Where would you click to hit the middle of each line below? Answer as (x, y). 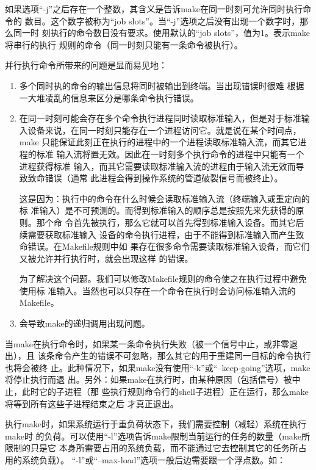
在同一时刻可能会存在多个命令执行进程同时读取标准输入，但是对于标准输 (164, 118)
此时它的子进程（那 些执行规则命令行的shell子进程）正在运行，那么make (165, 392)
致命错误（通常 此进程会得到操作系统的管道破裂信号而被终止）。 (155, 178)
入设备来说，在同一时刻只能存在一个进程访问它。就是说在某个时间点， (160, 130)
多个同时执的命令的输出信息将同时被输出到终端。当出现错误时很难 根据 (162, 85)
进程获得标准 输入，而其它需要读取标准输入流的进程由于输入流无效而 (157, 166)
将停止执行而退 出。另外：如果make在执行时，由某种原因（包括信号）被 (149, 379)
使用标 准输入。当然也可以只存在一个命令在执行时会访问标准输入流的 (157, 290)
